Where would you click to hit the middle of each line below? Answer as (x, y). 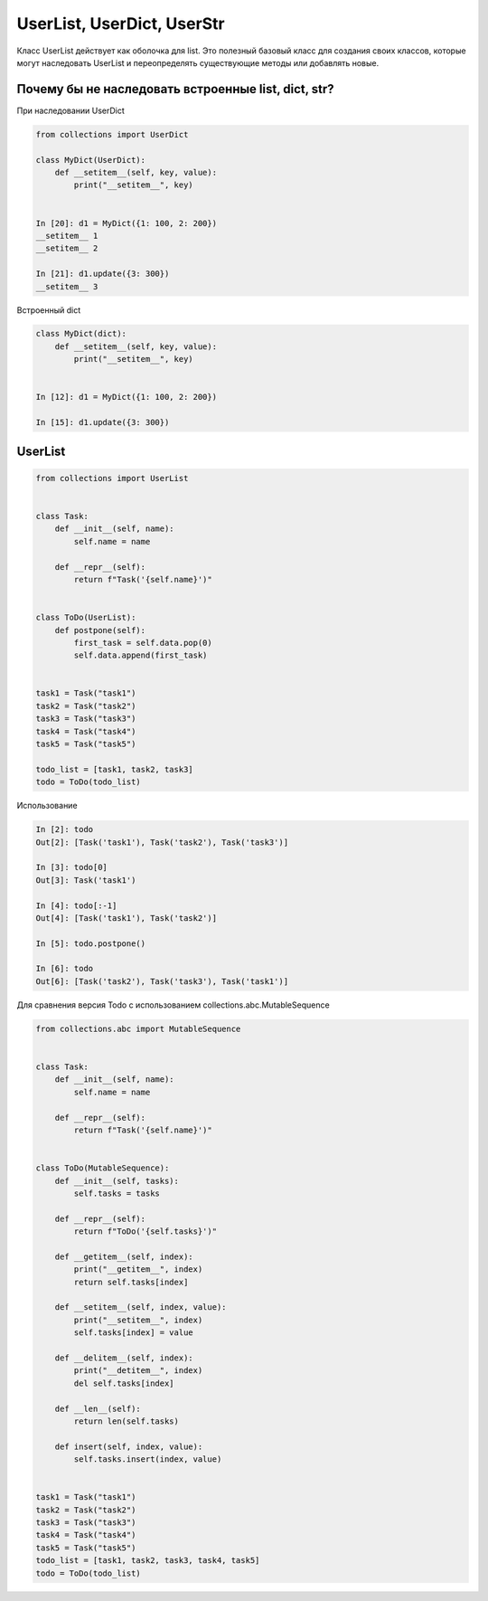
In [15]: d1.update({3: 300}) (103, 422)
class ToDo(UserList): (86, 618)
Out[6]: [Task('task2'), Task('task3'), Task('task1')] (162, 981)
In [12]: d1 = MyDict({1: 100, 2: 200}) (126, 397)
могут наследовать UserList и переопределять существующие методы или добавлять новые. (198, 62)
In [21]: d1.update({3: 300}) (103, 274)
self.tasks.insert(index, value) (148, 1459)
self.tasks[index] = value (133, 1333)
